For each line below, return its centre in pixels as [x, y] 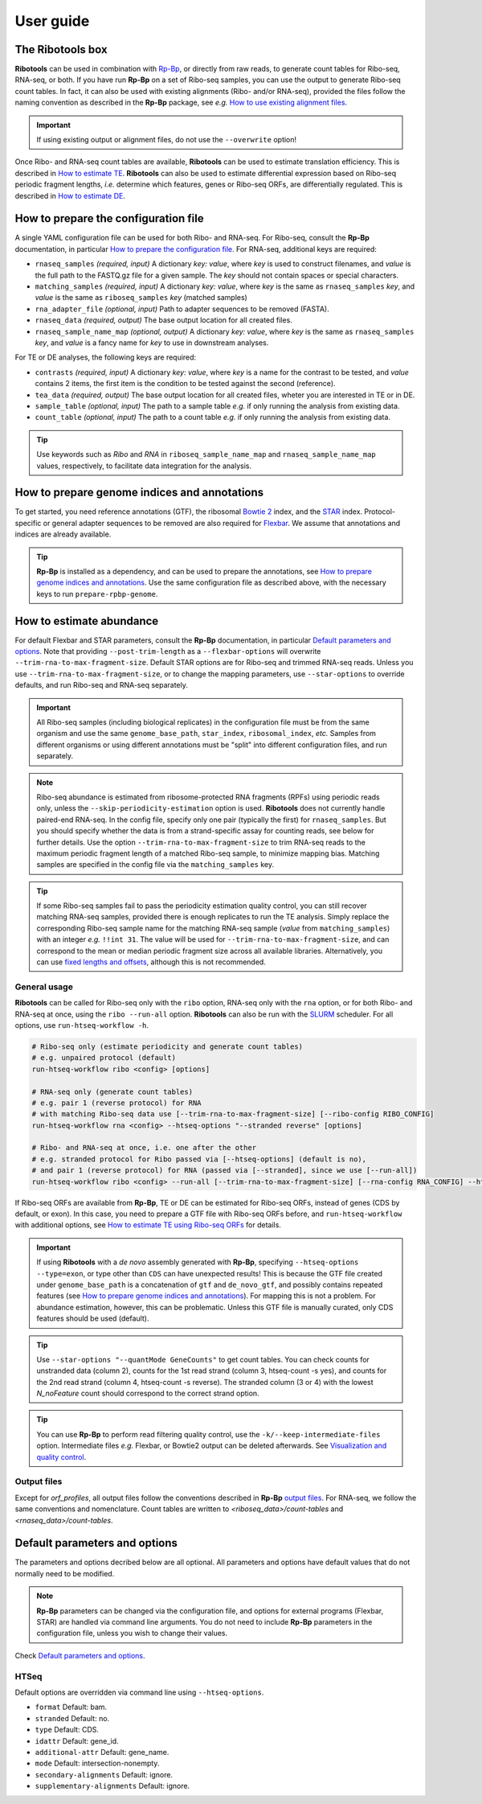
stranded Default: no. [72, 1718]
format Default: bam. [71, 1707]
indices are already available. [63, 534]
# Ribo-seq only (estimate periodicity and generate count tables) [167, 1046]
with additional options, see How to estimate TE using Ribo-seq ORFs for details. [148, 1225]
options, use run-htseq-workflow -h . [82, 1025]
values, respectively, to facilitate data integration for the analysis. [144, 466]
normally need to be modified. [65, 1573]
